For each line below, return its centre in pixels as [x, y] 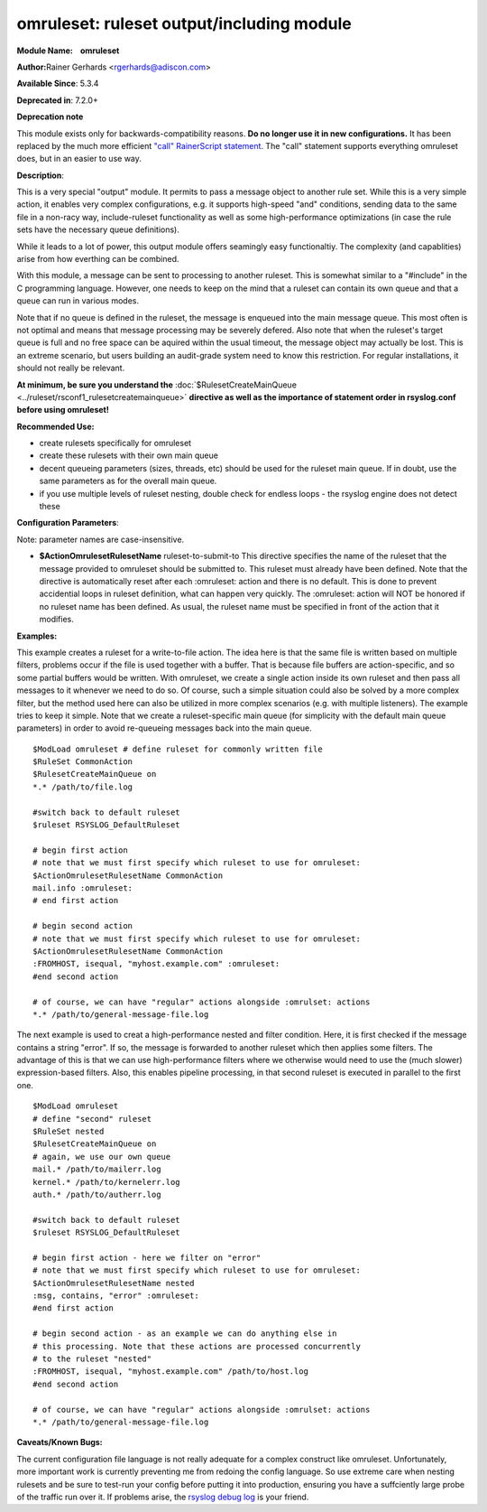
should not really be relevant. [71, 368]
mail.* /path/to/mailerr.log [97, 1169]
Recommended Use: [55, 426]
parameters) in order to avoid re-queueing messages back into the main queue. [164, 728]
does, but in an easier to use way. [79, 159]
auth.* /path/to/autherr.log [97, 1194]
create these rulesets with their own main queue [129, 455]
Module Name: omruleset [68, 51]
